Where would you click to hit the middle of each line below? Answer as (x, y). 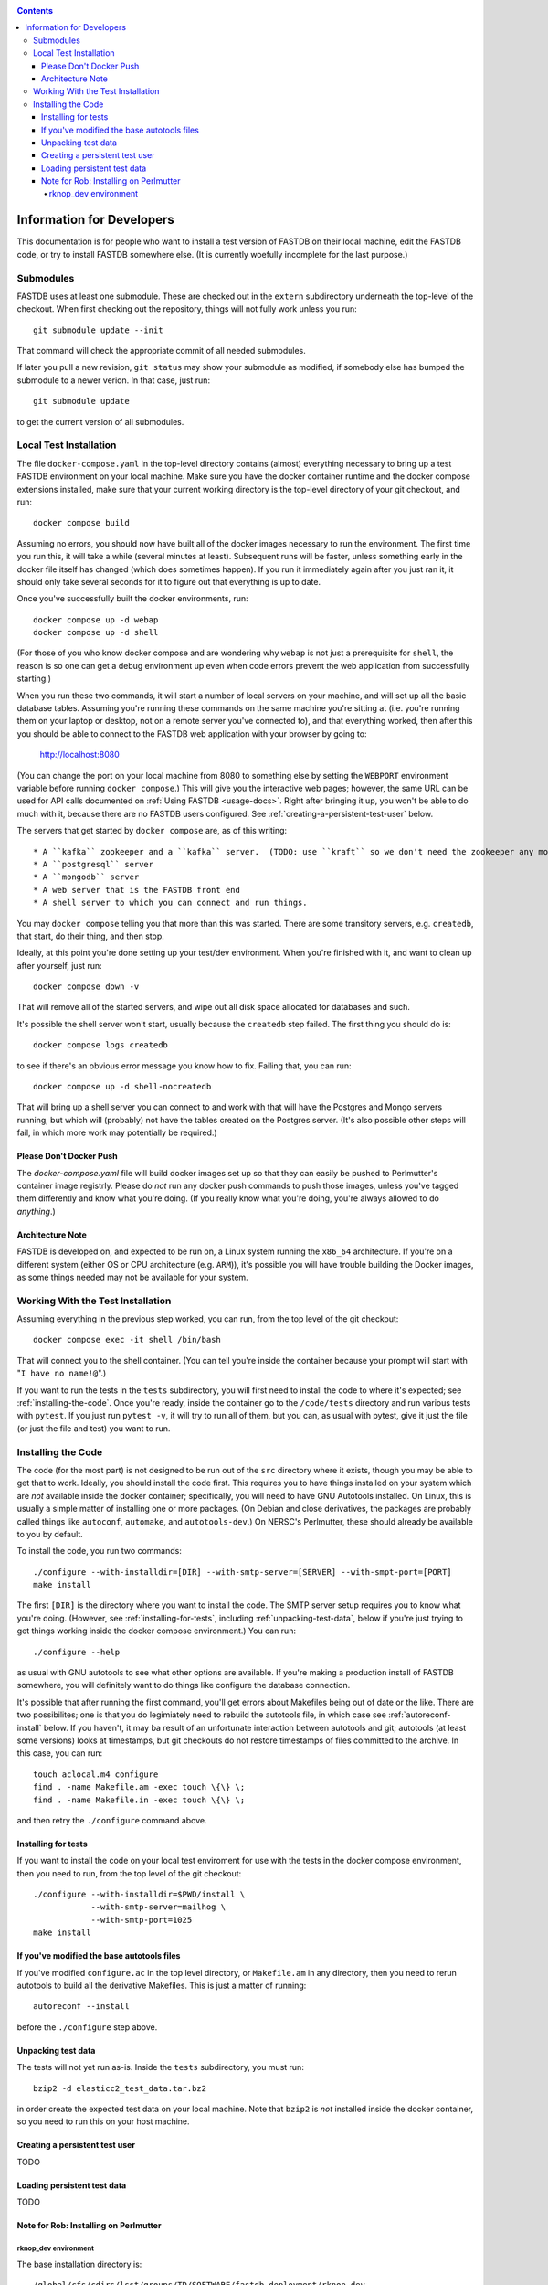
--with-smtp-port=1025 (142, 1920)
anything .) (37, 1211)
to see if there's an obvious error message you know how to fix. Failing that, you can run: (184, 1066)
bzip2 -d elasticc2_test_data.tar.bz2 (120, 2088)
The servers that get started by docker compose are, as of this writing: (152, 831)
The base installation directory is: (79, 2264)
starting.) (34, 679)
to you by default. (50, 1534)
